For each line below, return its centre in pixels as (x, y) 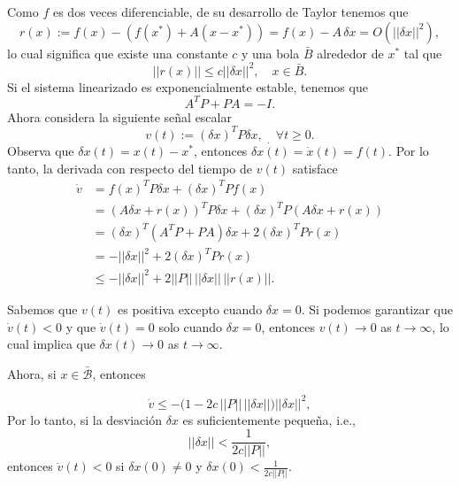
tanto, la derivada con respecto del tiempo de (130, 168)
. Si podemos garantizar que (377, 309)
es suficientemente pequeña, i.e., (269, 419)
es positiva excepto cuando (190, 309)
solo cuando (191, 326)
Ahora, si (32, 373)
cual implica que (51, 344)
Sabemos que (42, 309)
